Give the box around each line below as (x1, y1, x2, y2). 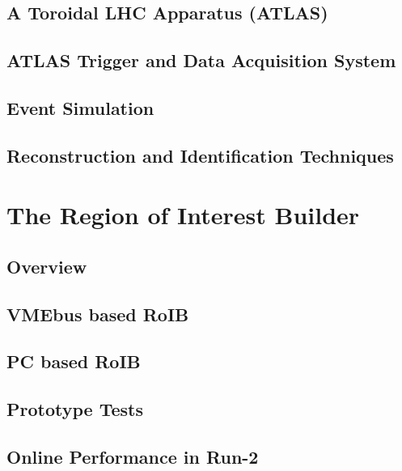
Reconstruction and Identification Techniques (6, 142, 394, 168)
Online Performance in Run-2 (6, 444, 259, 469)
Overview (6, 253, 87, 278)
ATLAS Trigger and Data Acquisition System (6, 48, 396, 73)
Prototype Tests (6, 397, 143, 422)
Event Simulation (6, 95, 154, 120)
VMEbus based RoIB (6, 301, 189, 326)
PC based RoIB (6, 349, 141, 374)
